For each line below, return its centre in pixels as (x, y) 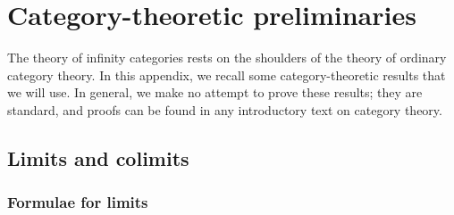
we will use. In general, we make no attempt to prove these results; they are (215, 92)
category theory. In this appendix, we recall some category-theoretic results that (227, 74)
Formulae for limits (78, 202)
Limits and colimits (98, 157)
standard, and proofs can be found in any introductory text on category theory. (225, 109)
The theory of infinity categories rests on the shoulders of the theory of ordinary (227, 58)
